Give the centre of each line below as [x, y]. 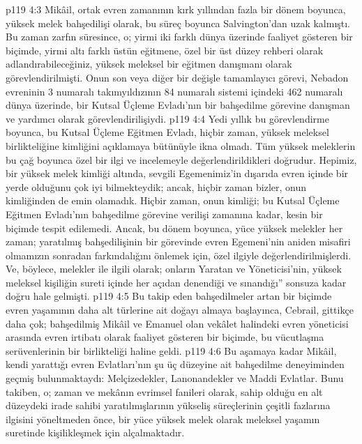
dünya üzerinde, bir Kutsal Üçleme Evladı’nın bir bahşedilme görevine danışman [178, 105]
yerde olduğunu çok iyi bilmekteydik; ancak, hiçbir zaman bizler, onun [156, 186]
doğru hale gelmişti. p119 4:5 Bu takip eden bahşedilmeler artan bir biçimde [169, 296]
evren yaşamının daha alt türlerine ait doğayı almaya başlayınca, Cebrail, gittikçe [180, 310]
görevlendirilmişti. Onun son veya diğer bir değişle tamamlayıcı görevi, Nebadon [177, 77]
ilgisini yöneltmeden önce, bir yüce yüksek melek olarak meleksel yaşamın [163, 419]
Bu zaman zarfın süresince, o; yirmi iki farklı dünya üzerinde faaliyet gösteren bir [179, 37]
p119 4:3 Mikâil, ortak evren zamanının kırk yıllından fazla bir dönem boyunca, [176, 9]
